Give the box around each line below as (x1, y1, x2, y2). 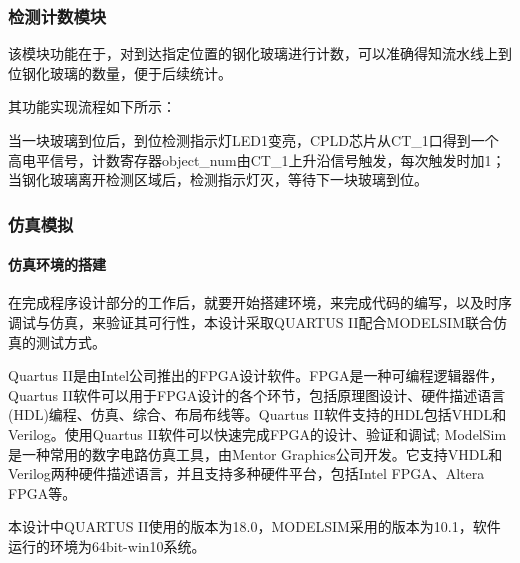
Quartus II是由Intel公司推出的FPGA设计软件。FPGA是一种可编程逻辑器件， (8, 365, 504, 386)
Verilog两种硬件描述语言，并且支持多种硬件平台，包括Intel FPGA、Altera (8, 463, 485, 484)
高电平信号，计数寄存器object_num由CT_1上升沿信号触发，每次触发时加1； (8, 149, 506, 170)
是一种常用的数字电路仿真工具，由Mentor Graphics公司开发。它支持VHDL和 (8, 443, 503, 464)
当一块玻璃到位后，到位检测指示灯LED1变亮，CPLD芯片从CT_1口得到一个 (8, 130, 499, 150)
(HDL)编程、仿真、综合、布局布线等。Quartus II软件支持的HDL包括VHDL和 (8, 404, 507, 425)
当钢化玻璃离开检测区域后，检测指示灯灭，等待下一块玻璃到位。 (8, 169, 428, 190)
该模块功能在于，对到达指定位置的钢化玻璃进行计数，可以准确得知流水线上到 (8, 43, 512, 64)
